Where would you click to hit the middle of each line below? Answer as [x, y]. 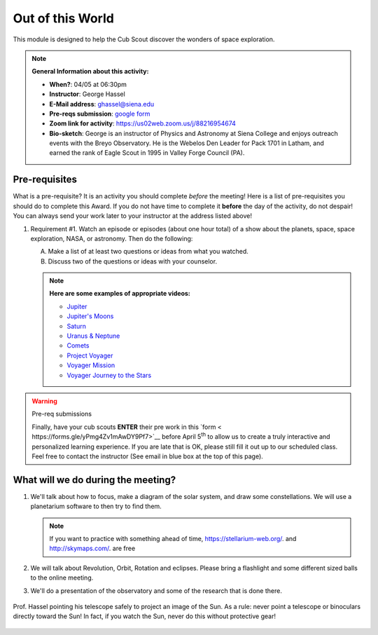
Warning [44, 401]
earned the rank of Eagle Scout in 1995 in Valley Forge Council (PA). [147, 153]
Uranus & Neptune [93, 336]
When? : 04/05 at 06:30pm [88, 84]
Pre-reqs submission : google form [100, 114]
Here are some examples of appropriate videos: [120, 294]
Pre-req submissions [62, 414]
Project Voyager [90, 355]
